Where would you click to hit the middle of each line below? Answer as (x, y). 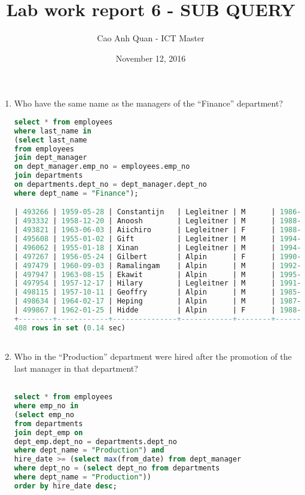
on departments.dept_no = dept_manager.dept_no (110, 185)
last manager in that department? (76, 368)
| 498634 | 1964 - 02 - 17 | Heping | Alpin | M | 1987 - (158, 301)
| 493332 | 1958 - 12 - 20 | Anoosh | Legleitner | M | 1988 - (158, 221)
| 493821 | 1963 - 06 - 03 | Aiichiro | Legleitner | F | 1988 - (158, 230)
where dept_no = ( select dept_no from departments (117, 468)
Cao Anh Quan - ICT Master (151, 38)
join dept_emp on (48, 432)
